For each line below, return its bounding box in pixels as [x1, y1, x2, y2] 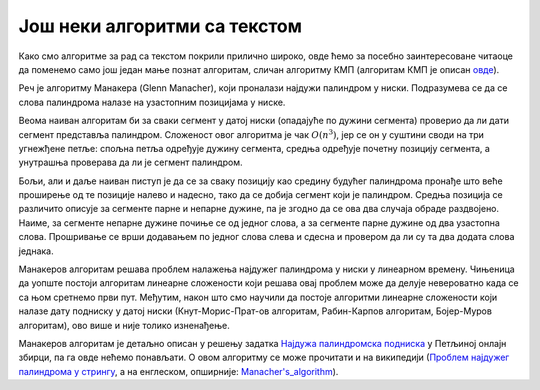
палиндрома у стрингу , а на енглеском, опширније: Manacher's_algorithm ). [18, 365, 339, 377]
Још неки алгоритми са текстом [18, 15, 303, 37]
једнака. [18, 245, 54, 257]
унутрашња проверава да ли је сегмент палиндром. [18, 156, 243, 169]
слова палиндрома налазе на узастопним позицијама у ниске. [18, 96, 286, 108]
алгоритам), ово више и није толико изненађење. [18, 319, 230, 331]
